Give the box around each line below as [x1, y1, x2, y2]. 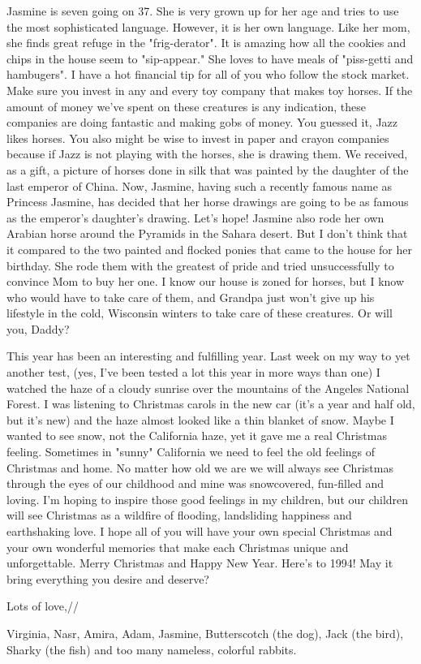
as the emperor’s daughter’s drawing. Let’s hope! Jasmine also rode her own [6, 209, 384, 226]
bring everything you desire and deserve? [6, 570, 209, 587]
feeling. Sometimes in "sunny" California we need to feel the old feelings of [6, 443, 376, 460]
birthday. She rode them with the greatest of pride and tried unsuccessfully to [6, 257, 394, 274]
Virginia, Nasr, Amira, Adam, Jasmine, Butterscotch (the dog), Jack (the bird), [6, 624, 404, 641]
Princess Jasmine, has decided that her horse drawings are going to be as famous [6, 193, 409, 210]
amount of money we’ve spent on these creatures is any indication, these [6, 97, 366, 114]
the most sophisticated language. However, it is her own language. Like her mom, [6, 18, 410, 35]
